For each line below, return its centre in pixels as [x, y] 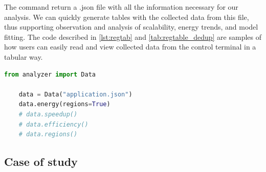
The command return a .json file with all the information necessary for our [121, 7]
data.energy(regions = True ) [64, 104]
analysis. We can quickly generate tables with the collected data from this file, [127, 17]
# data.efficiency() [53, 124]
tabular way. [24, 56]
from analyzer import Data [50, 74]
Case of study [41, 162]
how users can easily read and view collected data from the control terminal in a [130, 47]
